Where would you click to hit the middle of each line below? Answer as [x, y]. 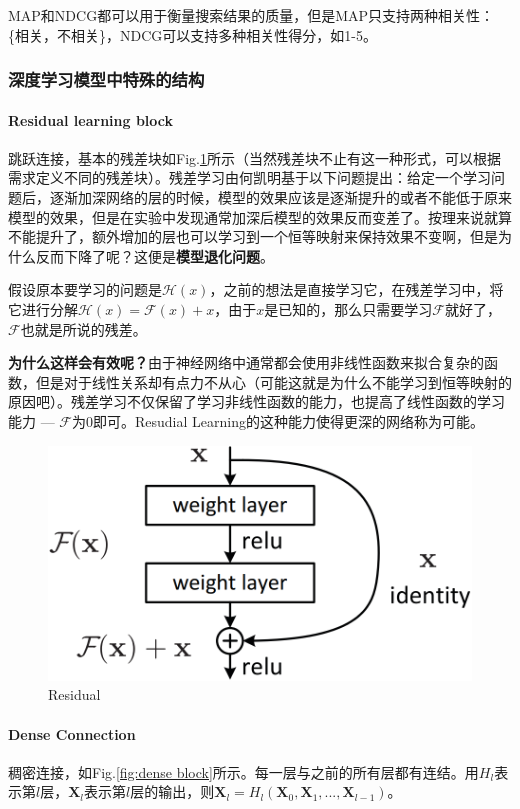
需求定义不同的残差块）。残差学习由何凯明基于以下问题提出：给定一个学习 [249, 177]
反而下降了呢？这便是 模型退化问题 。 [154, 255]
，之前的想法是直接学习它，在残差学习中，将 [356, 289]
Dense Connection [72, 733]
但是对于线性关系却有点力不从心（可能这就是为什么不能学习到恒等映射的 [273, 381]
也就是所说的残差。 [83, 328]
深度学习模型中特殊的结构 [106, 79]
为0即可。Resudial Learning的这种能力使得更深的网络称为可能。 [277, 420]
